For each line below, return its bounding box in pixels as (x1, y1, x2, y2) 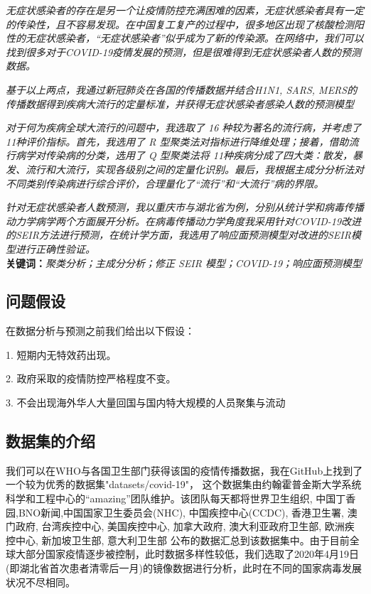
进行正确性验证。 (15, 241, 95, 256)
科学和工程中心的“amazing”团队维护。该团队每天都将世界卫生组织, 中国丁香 (6, 491, 356, 506)
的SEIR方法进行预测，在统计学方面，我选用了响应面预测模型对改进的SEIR (6, 227, 351, 242)
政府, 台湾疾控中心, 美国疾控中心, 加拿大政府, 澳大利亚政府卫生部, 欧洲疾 (15, 519, 355, 534)
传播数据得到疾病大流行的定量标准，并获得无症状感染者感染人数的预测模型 (6, 96, 354, 111)
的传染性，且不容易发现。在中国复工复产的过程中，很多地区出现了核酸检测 (6, 16, 354, 31)
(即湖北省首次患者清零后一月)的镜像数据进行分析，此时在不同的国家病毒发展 (6, 561, 362, 576)
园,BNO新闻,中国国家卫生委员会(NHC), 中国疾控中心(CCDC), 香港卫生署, (6, 504, 344, 519)
